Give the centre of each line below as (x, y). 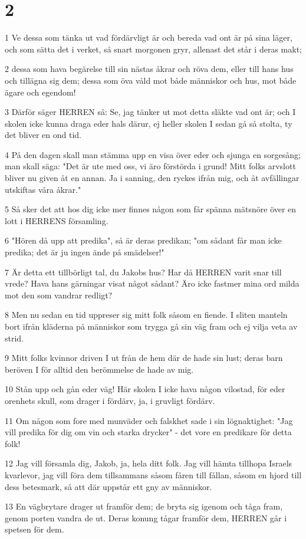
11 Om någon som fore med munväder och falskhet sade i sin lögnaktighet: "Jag (149, 420)
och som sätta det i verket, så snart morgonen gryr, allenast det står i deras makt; (153, 49)
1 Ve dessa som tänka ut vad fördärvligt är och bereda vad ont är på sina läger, (149, 37)
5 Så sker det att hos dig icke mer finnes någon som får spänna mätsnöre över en (151, 209)
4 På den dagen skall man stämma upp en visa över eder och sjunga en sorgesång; (153, 154)
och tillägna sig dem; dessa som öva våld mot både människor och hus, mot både (151, 80)
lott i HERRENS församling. (57, 220)
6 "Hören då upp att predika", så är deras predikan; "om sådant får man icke (143, 240)
